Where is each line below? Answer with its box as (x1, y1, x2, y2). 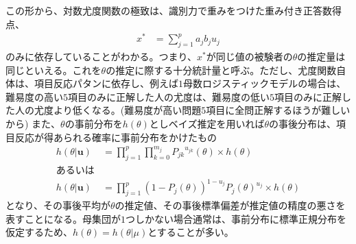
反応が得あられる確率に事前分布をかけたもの (14, 130, 217, 144)
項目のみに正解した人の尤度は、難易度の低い (68, 89, 270, 103)
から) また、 (5, 117, 61, 131)
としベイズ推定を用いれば (149, 117, 265, 131)
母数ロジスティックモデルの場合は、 (183, 76, 346, 90)
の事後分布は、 (268, 117, 336, 131)
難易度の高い (5, 89, 63, 103)
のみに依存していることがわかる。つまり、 (5, 49, 198, 64)
